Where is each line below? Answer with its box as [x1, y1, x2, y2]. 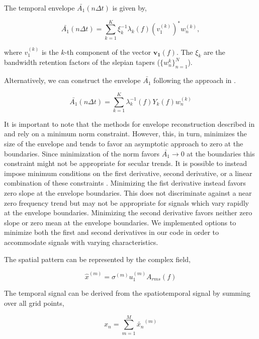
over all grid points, [4, 297, 64, 308]
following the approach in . [153, 75, 236, 86]
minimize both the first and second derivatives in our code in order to [4, 227, 219, 237]
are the [203, 46, 225, 57]
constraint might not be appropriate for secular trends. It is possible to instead [4, 158, 247, 168]
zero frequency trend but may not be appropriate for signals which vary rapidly [4, 197, 249, 208]
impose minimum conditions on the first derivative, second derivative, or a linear [4, 167, 252, 178]
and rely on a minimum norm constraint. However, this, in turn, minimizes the [4, 128, 247, 139]
